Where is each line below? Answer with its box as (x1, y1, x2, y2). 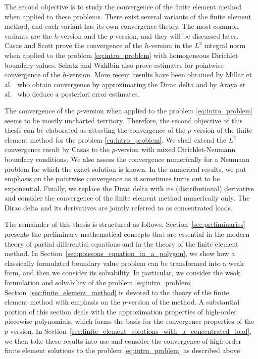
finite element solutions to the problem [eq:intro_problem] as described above (4, 345, 240, 356)
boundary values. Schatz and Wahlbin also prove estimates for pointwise (4, 59, 224, 70)
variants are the (4, 30, 52, 41)
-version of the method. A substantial (126, 297, 240, 307)
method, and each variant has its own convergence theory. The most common (4, 21, 239, 31)
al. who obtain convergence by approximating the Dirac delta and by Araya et (4, 79, 246, 89)
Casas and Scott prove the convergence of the (4, 40, 143, 51)
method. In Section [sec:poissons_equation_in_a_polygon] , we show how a (4, 248, 235, 258)
